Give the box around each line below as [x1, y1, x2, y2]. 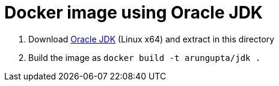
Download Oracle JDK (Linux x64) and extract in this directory [28, 33, 275, 44]
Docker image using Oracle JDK [4, 2, 263, 23]
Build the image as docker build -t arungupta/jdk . [28, 52, 261, 63]
